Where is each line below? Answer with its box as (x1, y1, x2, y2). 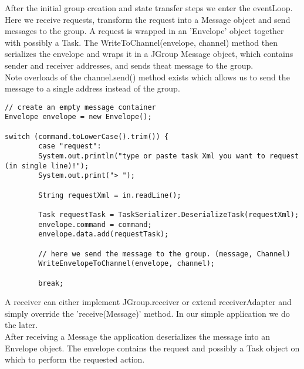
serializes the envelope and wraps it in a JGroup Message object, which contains (5, 48, 293, 60)
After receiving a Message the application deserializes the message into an (5, 330, 271, 342)
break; (38, 279, 64, 287)
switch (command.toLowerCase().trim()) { (5, 132, 169, 141)
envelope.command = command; (38, 220, 152, 229)
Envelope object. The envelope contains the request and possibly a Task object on (5, 341, 300, 354)
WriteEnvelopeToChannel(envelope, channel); (38, 259, 215, 268)
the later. (5, 319, 38, 331)
